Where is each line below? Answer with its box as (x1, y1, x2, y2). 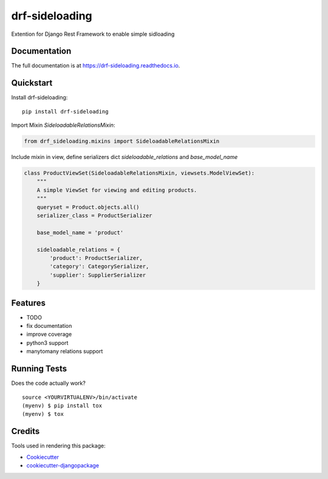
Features (11, 297, 46, 308)
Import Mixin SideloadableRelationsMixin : (11, 121, 115, 129)
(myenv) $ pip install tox (22, 402, 103, 409)
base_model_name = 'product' (36, 229, 124, 236)
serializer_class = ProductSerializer (36, 212, 152, 219)
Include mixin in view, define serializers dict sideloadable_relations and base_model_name (11, 154, 238, 161)
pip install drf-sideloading (22, 108, 109, 115)
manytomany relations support (26, 348, 103, 355)
